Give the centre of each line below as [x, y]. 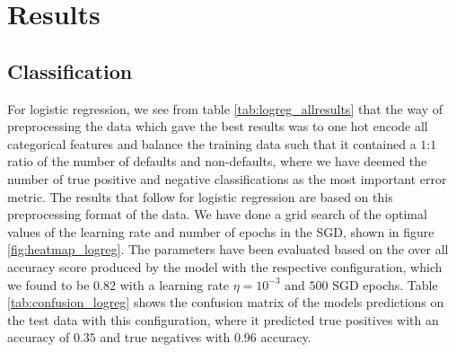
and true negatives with [165, 337]
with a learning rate [175, 284]
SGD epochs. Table [385, 284]
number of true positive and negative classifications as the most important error [227, 178]
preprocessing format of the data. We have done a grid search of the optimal [217, 214]
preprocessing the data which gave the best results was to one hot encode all [218, 126]
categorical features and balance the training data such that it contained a [212, 143]
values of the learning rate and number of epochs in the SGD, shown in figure [221, 231]
